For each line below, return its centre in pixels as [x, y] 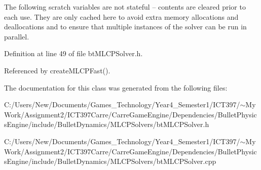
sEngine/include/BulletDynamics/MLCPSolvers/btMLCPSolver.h [107, 124]
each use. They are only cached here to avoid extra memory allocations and [121, 16]
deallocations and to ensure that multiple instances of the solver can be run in [125, 27]
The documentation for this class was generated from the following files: [116, 87]
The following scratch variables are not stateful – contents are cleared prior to [125, 7]
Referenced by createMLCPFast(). [57, 70]
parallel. [17, 36]
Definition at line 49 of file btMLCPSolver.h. [73, 53]
